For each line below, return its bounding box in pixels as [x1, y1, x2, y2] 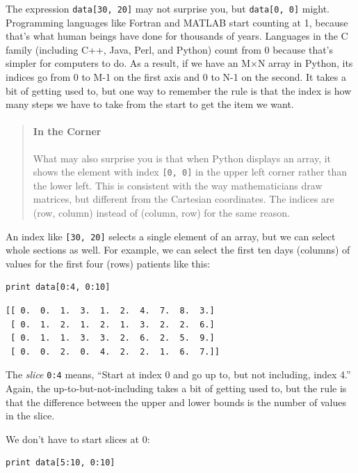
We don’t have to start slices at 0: [6, 431, 150, 446]
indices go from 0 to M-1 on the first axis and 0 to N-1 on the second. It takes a [6, 70, 347, 84]
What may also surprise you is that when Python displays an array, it [33, 150, 332, 165]
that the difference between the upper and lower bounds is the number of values [6, 394, 346, 409]
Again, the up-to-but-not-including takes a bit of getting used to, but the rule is [6, 381, 347, 396]
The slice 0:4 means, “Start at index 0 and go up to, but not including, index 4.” [6, 367, 351, 382]
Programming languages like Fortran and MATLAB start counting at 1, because [6, 15, 348, 29]
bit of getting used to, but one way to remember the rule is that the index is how [6, 83, 352, 98]
